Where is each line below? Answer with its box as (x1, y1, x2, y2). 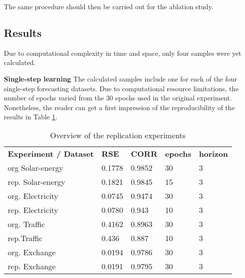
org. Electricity (8, 190, 59, 201)
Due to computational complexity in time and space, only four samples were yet (4, 48, 242, 58)
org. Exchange (8, 246, 56, 258)
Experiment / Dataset (8, 147, 94, 159)
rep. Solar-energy (8, 176, 65, 187)
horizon (199, 147, 228, 159)
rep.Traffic (8, 232, 43, 244)
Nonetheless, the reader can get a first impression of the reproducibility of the (4, 102, 235, 112)
